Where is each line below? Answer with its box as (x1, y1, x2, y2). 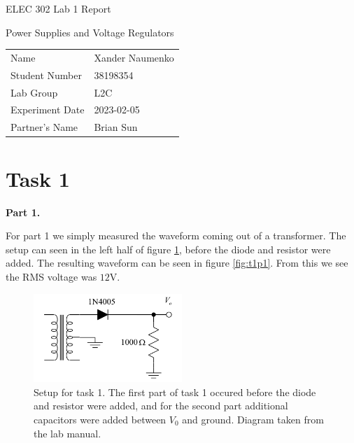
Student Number (10, 67, 82, 82)
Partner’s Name (10, 120, 78, 134)
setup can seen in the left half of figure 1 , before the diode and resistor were (6, 241, 331, 256)
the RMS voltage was (6, 269, 97, 283)
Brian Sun (94, 120, 138, 134)
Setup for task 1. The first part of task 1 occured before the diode (34, 384, 316, 399)
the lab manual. (34, 426, 101, 440)
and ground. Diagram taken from (182, 412, 324, 427)
